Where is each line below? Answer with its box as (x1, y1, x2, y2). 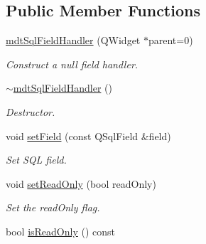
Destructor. (6, 104, 55, 119)
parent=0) (148, 33, 193, 48)
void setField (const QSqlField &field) (6, 128, 171, 143)
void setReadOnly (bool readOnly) (6, 176, 156, 191)
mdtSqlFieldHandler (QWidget (6, 33, 141, 48)
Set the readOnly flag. (6, 200, 100, 215)
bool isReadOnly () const (6, 223, 115, 238)
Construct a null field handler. (6, 56, 139, 71)
